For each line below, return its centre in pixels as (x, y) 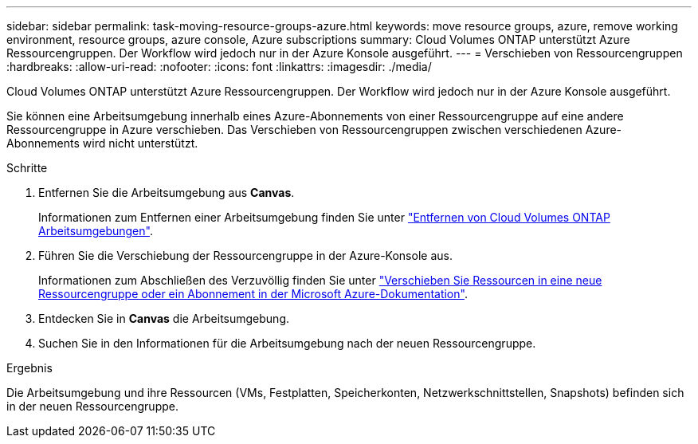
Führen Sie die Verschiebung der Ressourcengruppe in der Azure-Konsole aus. (245, 255)
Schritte (27, 168)
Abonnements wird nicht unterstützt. (102, 143)
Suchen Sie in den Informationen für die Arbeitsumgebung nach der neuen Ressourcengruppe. (287, 343)
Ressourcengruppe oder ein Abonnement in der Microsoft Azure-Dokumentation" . (253, 294)
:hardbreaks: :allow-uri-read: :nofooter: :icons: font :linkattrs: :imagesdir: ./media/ (219, 67)
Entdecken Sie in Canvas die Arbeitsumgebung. (164, 318)
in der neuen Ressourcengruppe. (92, 406)
